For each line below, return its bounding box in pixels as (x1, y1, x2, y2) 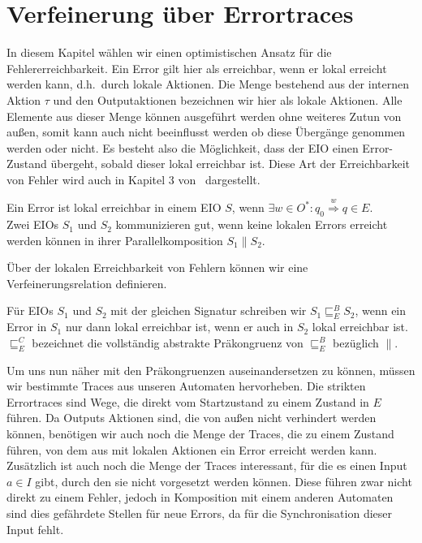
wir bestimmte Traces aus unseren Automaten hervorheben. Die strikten (6, 377, 366, 394)
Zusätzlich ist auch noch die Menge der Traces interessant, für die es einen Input (6, 457, 407, 474)
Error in (6, 318, 47, 335)
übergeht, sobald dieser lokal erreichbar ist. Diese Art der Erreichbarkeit (50, 155, 411, 172)
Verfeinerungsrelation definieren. (6, 274, 167, 291)
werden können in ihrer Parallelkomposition (6, 231, 223, 248)
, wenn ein (355, 302, 407, 319)
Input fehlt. (6, 520, 64, 537)
